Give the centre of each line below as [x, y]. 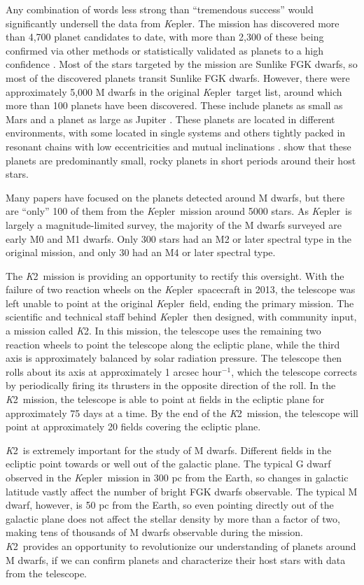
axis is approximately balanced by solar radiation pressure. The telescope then [174, 358]
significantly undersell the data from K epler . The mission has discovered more [173, 23]
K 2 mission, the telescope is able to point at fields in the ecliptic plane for [165, 399]
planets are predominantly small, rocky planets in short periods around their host [181, 160]
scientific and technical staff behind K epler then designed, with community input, [181, 317]
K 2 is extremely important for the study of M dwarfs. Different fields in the [169, 450]
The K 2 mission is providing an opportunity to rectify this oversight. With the [175, 275]
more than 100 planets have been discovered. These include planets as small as [174, 105]
